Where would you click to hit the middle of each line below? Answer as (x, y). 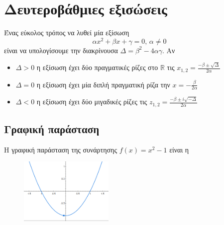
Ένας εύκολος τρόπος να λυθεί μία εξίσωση (67, 33)
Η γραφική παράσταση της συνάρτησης (60, 149)
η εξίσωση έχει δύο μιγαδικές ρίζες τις (92, 102)
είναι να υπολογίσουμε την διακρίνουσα (61, 50)
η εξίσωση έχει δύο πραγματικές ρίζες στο (97, 67)
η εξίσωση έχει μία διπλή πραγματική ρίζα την (103, 84)
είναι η (179, 149)
